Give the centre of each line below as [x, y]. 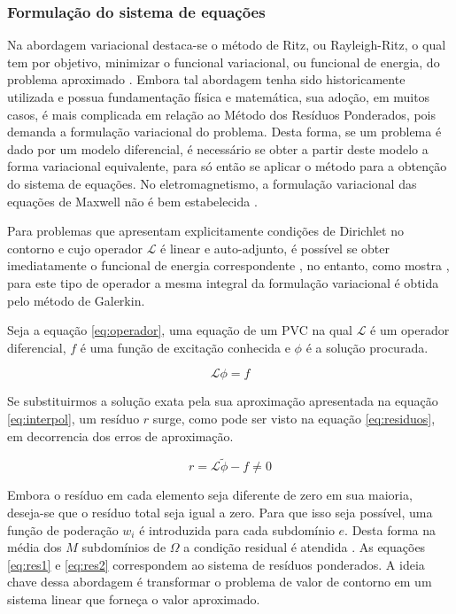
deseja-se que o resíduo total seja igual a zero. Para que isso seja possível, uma [220, 512]
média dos [35, 547]
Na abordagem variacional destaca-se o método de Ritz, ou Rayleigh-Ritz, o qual [227, 45]
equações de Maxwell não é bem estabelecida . [132, 201]
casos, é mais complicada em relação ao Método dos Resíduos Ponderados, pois [222, 114]
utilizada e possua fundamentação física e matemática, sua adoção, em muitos [219, 97]
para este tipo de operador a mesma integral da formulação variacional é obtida [223, 282]
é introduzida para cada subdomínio [237, 529]
